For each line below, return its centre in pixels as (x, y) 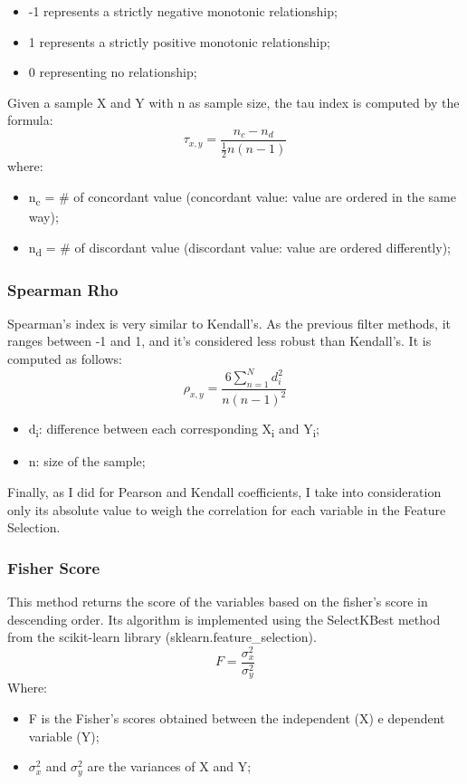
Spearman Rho (63, 289)
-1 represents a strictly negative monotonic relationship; (183, 11)
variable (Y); (64, 736)
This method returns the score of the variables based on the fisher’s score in (218, 602)
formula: (30, 120)
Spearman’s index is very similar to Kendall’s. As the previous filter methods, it (229, 323)
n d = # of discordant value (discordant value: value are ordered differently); (239, 248)
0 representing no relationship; (113, 72)
